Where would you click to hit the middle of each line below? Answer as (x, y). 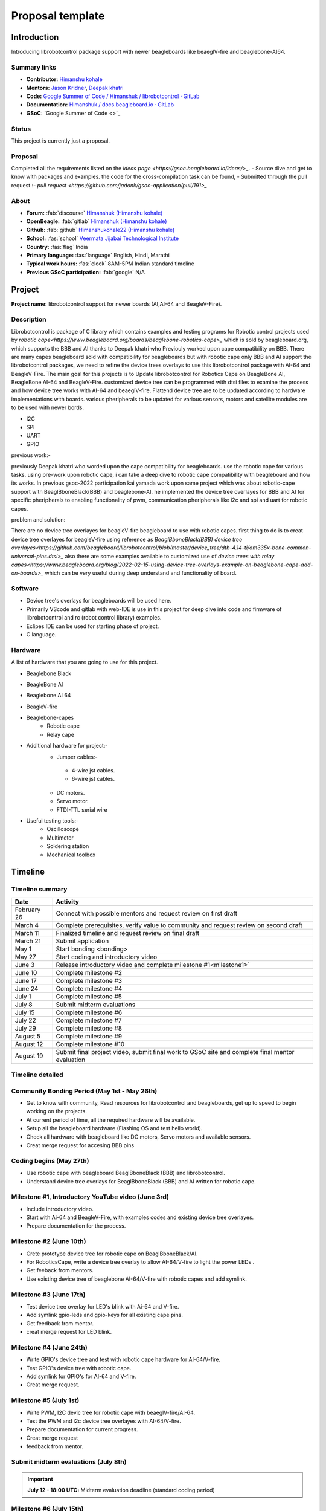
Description (29, 319)
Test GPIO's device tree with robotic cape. (79, 1368)
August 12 (29, 1044)
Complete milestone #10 (90, 1044)
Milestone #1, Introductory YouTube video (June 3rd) (90, 1197)
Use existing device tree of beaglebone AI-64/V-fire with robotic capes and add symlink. (136, 1279)
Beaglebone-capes (50, 718)
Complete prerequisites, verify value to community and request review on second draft (179, 925)
